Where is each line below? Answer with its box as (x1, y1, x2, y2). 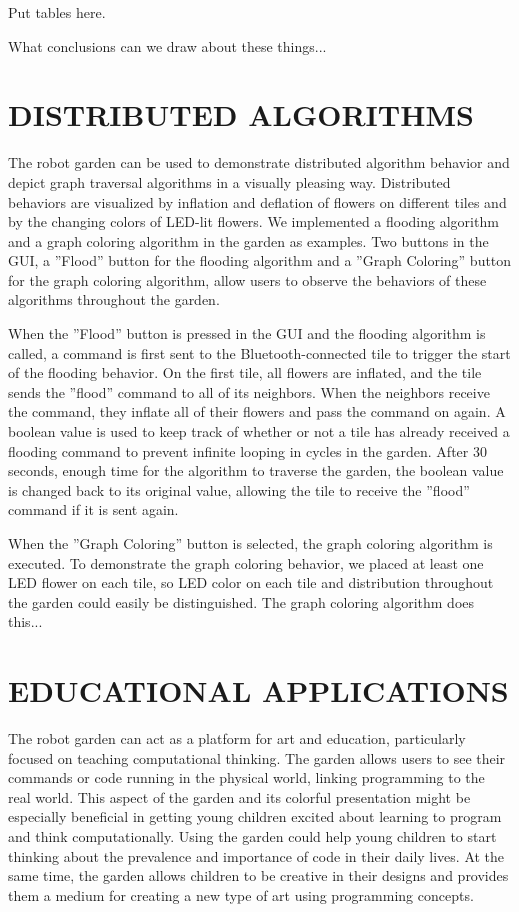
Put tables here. (8, 2, 106, 22)
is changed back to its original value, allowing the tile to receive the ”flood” (8, 479, 470, 500)
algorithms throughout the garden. (8, 289, 220, 310)
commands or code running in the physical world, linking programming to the (8, 767, 485, 788)
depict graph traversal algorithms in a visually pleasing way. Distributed (8, 171, 451, 192)
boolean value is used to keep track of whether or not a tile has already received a (8, 421, 510, 442)
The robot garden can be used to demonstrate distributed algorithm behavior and (8, 152, 510, 173)
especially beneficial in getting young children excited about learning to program (8, 806, 502, 827)
